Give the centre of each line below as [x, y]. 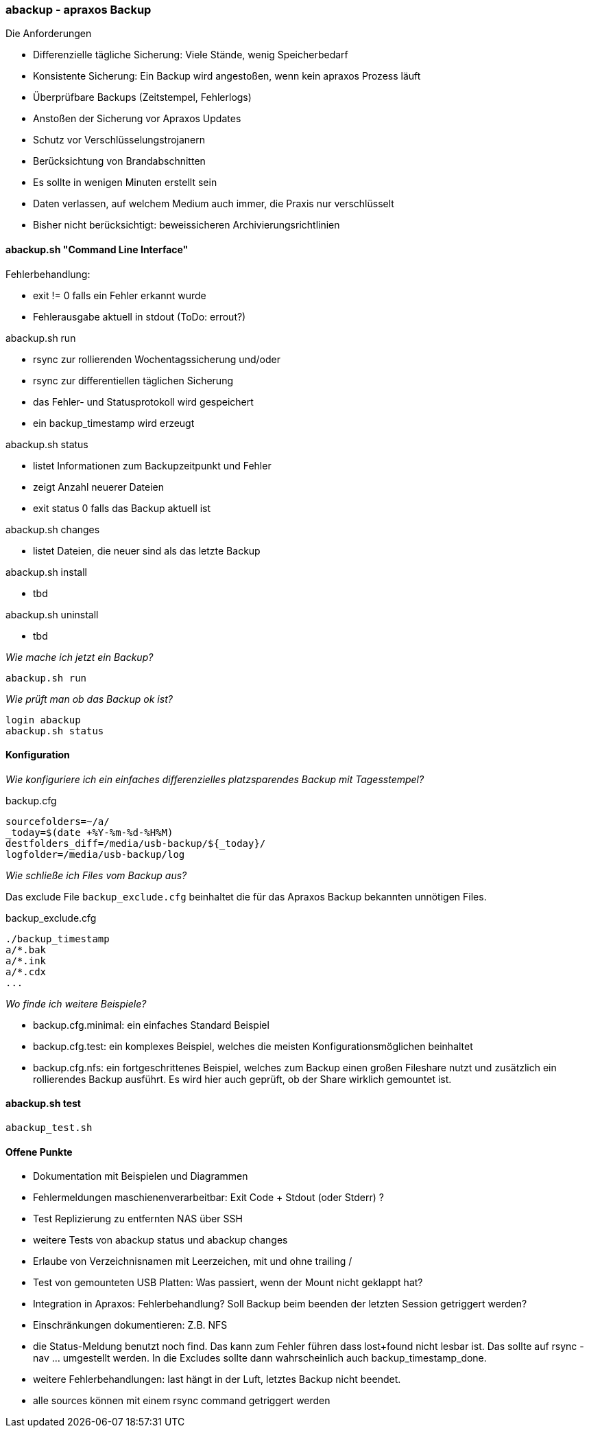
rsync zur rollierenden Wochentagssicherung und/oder [157, 359]
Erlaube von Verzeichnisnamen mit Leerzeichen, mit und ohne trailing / [193, 1261]
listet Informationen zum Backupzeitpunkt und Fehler [152, 465]
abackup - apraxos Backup [79, 10]
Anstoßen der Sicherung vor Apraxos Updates [137, 119]
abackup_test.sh [49, 1128]
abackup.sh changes [53, 529]
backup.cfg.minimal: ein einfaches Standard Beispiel [151, 1025]
